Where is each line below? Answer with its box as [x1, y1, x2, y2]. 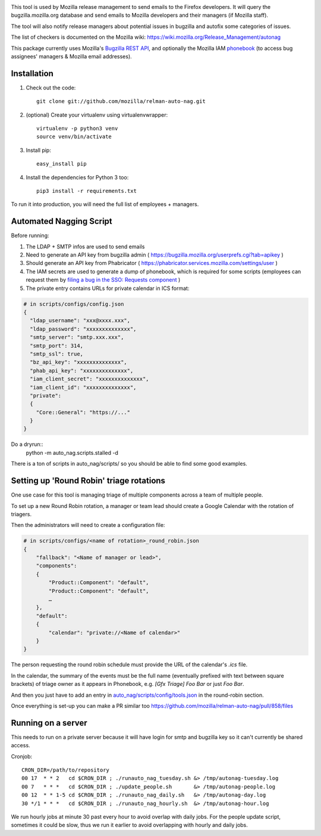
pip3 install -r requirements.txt [36, 188, 137, 194]
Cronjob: [11, 753, 33, 760]
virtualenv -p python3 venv [36, 125, 118, 132]
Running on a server [11, 718, 87, 728]
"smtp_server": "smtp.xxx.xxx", [30, 334, 124, 341]
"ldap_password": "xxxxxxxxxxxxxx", [30, 325, 137, 332]
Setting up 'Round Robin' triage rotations [11, 476, 166, 486]
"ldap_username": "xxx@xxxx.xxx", [30, 317, 131, 324]
